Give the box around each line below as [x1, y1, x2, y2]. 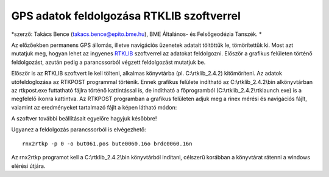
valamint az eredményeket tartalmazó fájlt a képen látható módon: [11, 103, 177, 111]
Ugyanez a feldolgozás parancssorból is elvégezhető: [11, 126, 146, 133]
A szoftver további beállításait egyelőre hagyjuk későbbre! [11, 115, 157, 122]
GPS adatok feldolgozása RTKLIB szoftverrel [11, 9, 241, 23]
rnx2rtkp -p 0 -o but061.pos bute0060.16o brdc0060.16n [22, 140, 193, 147]
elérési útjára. [11, 162, 46, 170]
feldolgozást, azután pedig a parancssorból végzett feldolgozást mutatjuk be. [11, 58, 206, 66]
